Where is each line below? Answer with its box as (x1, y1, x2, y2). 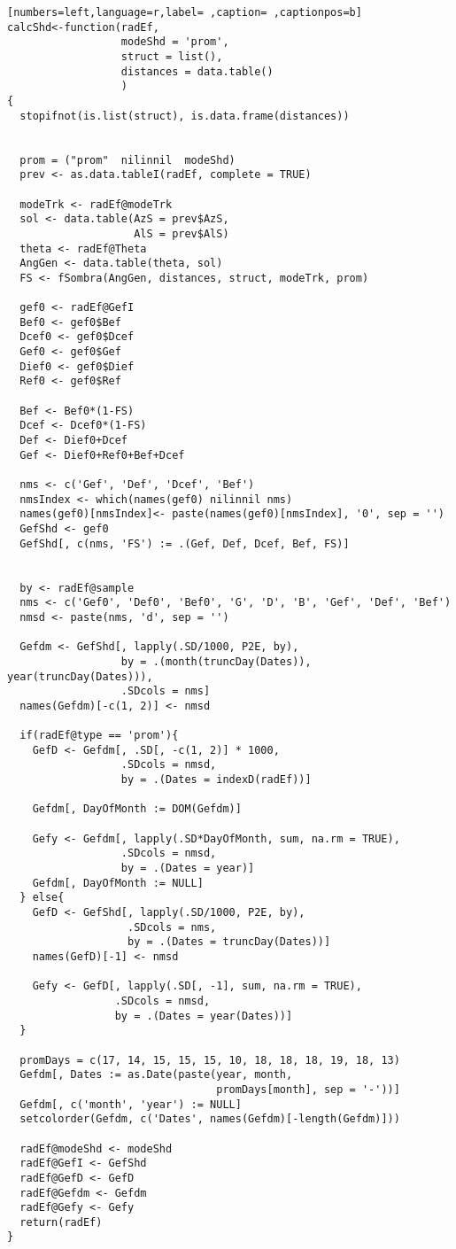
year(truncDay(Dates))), (7, 670, 153, 683)
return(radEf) (19, 1215, 103, 1229)
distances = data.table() (120, 65, 274, 78)
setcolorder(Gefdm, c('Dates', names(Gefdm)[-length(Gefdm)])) (19, 1113, 400, 1126)
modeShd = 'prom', (120, 35, 229, 49)
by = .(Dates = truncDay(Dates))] (128, 935, 331, 949)
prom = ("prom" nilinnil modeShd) (19, 153, 236, 167)
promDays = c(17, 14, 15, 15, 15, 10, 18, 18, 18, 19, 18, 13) (19, 1053, 400, 1067)
